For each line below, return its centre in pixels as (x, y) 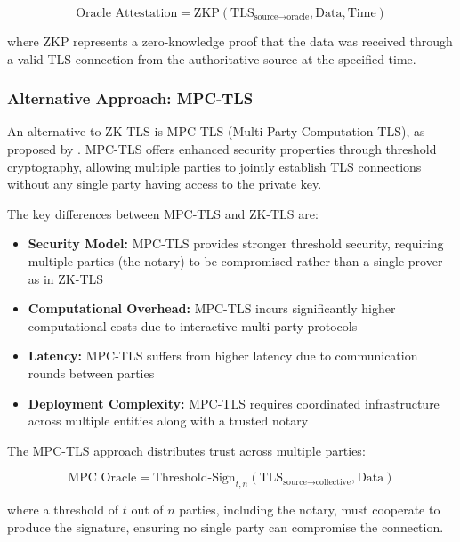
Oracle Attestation (127, 13)
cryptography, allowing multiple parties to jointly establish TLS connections (214, 166)
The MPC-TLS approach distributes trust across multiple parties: (186, 450)
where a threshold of (63, 510)
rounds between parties (91, 372)
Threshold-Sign (194, 478)
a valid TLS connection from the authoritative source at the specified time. (212, 58)
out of (147, 510)
